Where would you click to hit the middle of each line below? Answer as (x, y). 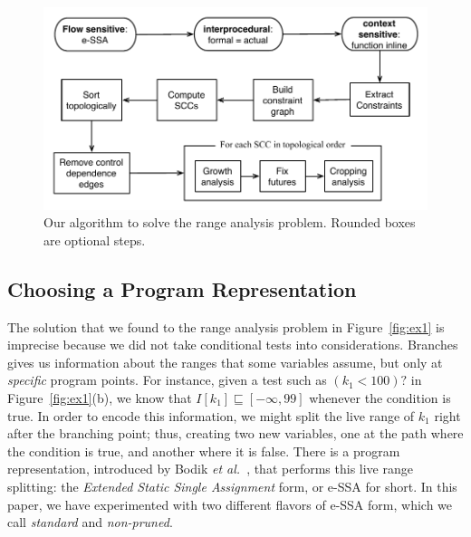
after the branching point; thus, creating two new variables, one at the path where (235, 433)
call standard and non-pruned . (90, 522)
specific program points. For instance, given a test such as (167, 380)
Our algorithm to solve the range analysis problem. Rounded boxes (230, 222)
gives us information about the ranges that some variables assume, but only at (225, 362)
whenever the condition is (380, 397)
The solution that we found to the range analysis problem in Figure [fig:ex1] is (226, 326)
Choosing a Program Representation (182, 288)
